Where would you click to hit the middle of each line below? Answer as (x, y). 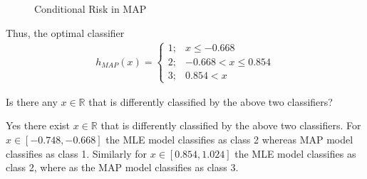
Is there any (32, 101)
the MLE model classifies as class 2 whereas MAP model (229, 139)
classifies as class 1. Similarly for (77, 153)
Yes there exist (38, 125)
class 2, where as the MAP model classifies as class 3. (122, 167)
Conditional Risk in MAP (91, 9)
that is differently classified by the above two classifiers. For (231, 125)
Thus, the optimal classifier (65, 32)
